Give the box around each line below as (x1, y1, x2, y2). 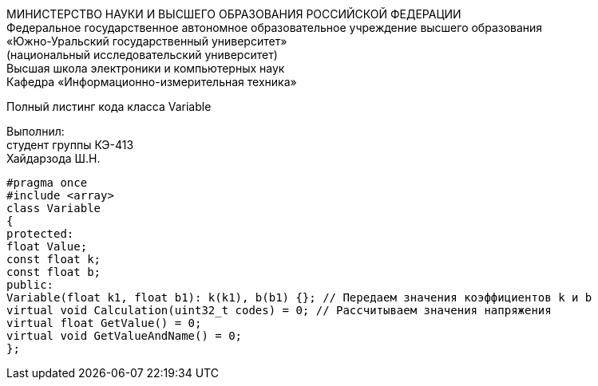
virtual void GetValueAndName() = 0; (6, 329, 243, 342)
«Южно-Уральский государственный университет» (6, 34, 287, 48)
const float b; (6, 266, 101, 278)
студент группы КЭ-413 (6, 138, 134, 152)
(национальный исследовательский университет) (6, 48, 278, 61)
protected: (6, 227, 74, 240)
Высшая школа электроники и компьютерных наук (6, 61, 285, 75)
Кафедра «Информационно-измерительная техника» (6, 75, 297, 89)
